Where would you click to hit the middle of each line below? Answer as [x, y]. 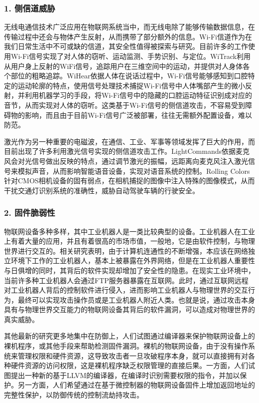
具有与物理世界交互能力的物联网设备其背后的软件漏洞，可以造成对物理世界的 [129, 309]
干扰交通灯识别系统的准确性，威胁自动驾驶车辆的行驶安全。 [102, 190]
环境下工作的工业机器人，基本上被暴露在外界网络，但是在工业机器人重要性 [133, 260]
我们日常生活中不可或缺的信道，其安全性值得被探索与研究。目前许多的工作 [126, 46]
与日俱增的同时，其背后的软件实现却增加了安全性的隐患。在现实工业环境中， [129, 270]
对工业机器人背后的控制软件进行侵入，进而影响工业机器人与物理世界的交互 [126, 290]
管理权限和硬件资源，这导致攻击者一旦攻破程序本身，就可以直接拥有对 [133, 355]
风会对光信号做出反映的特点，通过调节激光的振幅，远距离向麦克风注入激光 [126, 161]
